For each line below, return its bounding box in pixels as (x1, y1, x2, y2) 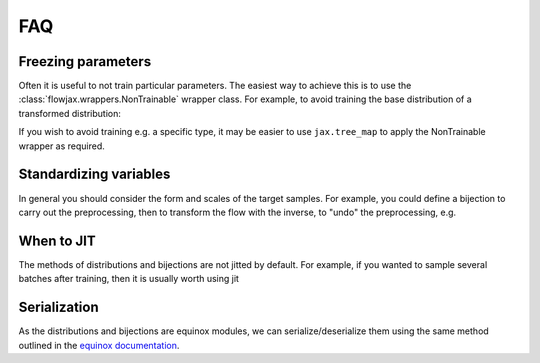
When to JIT (18, 232, 96, 249)
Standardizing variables (18, 166, 171, 183)
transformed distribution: (18, 107, 122, 119)
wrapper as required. (18, 140, 105, 152)
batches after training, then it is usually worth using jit (18, 273, 240, 285)
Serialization (18, 299, 99, 316)
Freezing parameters (18, 53, 152, 70)
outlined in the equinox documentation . (18, 339, 180, 351)
